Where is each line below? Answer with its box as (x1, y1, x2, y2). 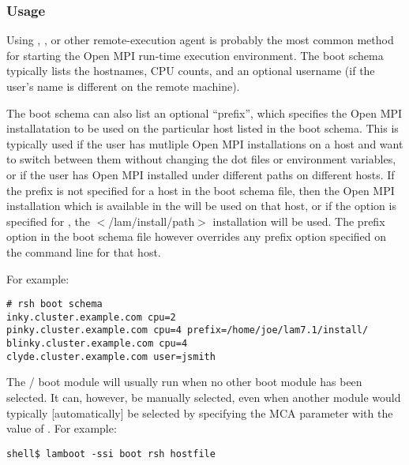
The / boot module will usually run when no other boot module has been (6, 373, 362, 390)
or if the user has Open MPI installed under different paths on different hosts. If (6, 166, 395, 182)
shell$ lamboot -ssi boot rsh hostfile (6, 448, 216, 459)
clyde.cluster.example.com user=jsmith (6, 351, 216, 362)
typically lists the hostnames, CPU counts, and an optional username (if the (6, 62, 375, 79)
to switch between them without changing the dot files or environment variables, (6, 151, 396, 167)
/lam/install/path (108, 212, 195, 229)
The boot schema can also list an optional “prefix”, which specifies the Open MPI (6, 104, 403, 121)
